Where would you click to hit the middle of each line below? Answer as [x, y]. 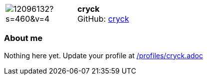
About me [23, 38]
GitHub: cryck [103, 19]
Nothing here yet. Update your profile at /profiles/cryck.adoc [103, 55]
